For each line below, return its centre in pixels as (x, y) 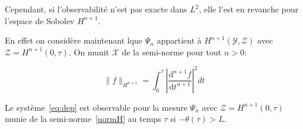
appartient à (179, 40)
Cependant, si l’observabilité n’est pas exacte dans (96, 9)
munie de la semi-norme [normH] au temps (83, 119)
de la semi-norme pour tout (172, 52)
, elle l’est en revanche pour (249, 9)
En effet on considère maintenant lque (74, 40)
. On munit (89, 52)
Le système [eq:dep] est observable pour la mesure (96, 107)
